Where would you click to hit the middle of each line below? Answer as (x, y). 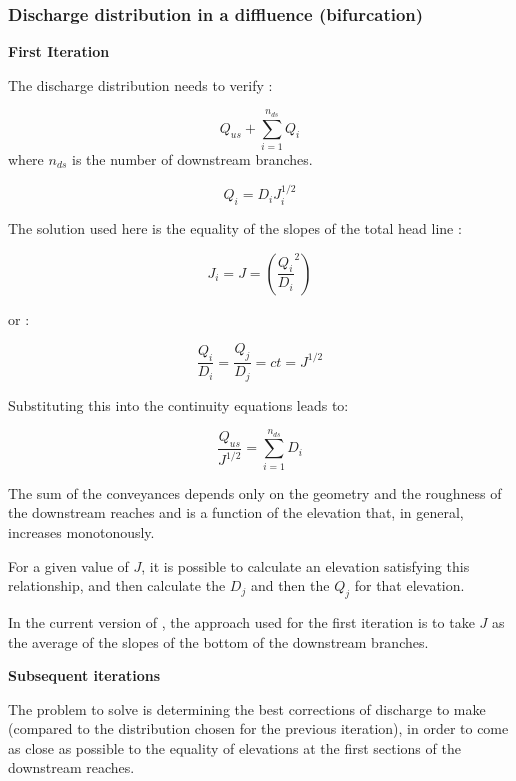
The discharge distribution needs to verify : (140, 84)
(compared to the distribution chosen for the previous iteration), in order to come (258, 728)
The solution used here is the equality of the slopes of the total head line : (235, 228)
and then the (290, 585)
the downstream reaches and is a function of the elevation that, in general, (236, 512)
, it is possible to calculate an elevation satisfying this (305, 565)
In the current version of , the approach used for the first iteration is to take (241, 621)
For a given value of (68, 565)
